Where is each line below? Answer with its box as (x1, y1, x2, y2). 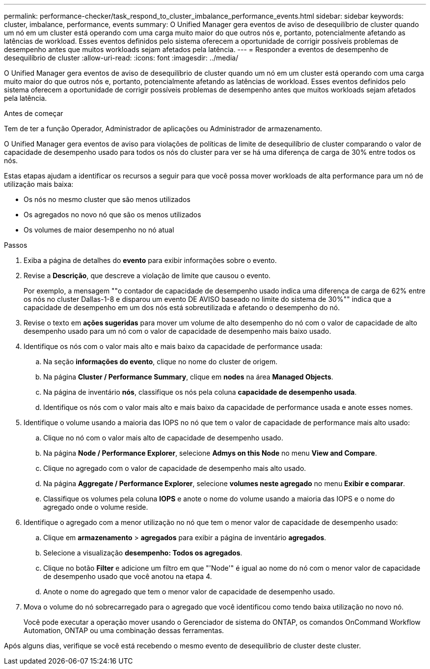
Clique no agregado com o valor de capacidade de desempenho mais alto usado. (43, 464, 306, 472)
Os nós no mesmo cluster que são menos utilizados (24, 195, 190, 204)
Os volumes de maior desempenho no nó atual (24, 226, 174, 234)
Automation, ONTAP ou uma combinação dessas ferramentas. (24, 626, 224, 635)
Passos (4, 241, 27, 249)
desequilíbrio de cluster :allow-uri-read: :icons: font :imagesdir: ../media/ (4, 54, 239, 62)
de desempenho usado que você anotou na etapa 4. (43, 572, 212, 581)
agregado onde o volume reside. (43, 503, 148, 511)
